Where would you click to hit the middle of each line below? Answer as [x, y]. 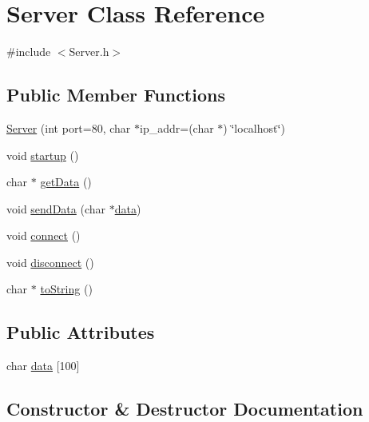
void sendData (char [56, 208]
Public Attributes [81, 332]
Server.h [89, 52]
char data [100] [43, 366]
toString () [66, 289]
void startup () [43, 155]
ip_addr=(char [177, 127]
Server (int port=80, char [69, 127]
